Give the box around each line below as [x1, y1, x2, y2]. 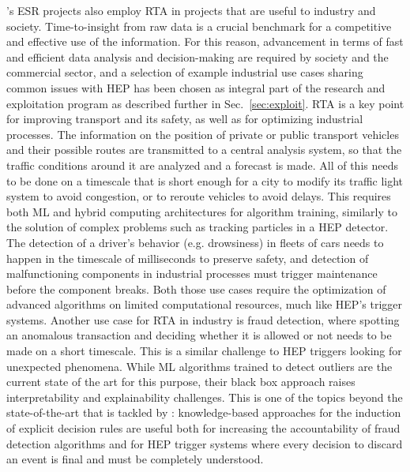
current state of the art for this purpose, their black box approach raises [6, 373, 355, 390]
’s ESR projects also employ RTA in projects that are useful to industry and [6, 2, 376, 18]
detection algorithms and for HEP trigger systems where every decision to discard [6, 435, 403, 451]
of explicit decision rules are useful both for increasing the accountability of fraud [6, 420, 401, 436]
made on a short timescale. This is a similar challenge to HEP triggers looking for [6, 343, 402, 359]
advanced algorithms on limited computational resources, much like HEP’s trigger [6, 296, 403, 313]
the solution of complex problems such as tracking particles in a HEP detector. [6, 219, 389, 235]
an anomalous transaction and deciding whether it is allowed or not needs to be [6, 327, 392, 343]
